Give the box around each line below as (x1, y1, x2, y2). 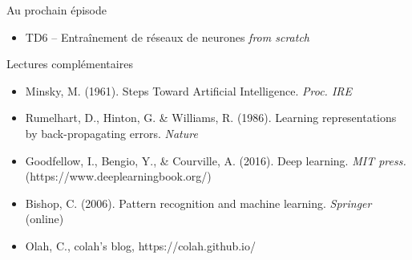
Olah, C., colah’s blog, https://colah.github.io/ (25, 237, 256, 254)
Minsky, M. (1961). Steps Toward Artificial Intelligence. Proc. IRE (25, 82, 352, 99)
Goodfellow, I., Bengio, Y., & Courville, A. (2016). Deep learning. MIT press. (25, 152, 406, 169)
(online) (25, 210, 64, 227)
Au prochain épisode (6, 2, 107, 18)
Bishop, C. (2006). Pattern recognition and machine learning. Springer (25, 194, 372, 211)
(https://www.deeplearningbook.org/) (25, 168, 212, 185)
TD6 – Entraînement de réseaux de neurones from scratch (25, 28, 309, 45)
